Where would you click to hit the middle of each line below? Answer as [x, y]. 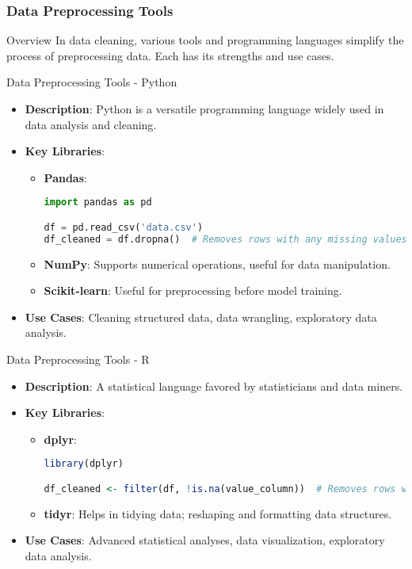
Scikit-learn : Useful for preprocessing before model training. [193, 290]
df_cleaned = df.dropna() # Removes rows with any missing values [225, 239]
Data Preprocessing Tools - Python [92, 82]
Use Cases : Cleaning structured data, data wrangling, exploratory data [201, 317]
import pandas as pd [98, 202]
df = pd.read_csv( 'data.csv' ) [124, 227]
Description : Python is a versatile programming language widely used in [204, 109]
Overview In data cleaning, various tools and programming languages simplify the [205, 40]
